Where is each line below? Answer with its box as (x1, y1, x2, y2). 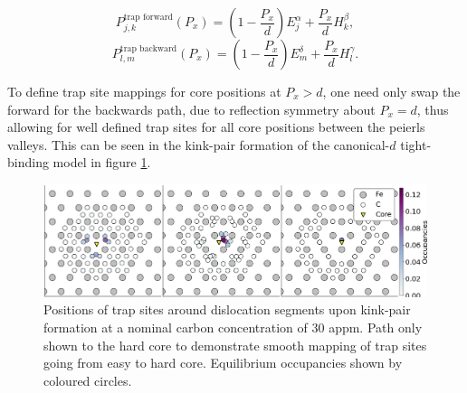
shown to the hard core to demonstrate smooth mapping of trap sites (43, 335, 427, 354)
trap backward (119, 44, 177, 54)
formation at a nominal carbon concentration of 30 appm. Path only (43, 317, 423, 336)
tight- (400, 135, 432, 154)
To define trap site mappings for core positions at (7, 82, 281, 100)
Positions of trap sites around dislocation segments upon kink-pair (43, 300, 411, 319)
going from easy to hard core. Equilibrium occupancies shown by (43, 353, 403, 372)
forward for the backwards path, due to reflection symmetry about (7, 99, 376, 118)
